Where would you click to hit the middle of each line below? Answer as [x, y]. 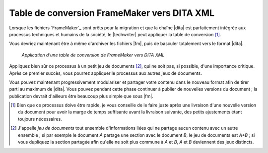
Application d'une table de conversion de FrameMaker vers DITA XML [93, 55]
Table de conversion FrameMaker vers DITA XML [112, 13]
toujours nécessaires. [40, 119]
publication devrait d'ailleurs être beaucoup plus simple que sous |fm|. [81, 96]
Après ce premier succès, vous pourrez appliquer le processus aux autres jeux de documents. [105, 73]
